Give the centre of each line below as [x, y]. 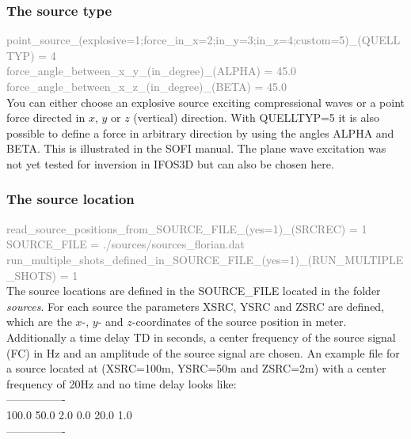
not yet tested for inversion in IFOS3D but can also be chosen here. [170, 163]
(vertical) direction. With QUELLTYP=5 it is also [256, 117]
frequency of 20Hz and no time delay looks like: [122, 383]
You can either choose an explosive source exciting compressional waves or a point [206, 102]
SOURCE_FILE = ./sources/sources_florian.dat [126, 244]
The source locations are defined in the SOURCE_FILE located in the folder [194, 291]
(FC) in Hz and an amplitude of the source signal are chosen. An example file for [203, 352]
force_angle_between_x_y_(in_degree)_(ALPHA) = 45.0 [152, 71]
